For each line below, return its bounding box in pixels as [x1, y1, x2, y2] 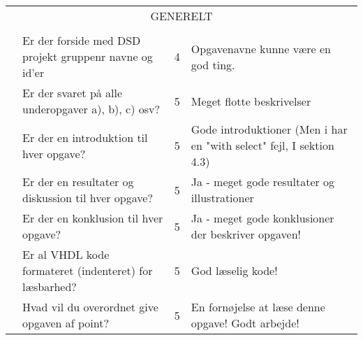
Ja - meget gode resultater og [191, 173, 335, 190]
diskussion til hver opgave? [22, 190, 153, 206]
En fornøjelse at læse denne [191, 299, 325, 315]
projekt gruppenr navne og [22, 48, 153, 64]
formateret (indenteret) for [22, 262, 153, 278]
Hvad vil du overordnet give [22, 299, 158, 315]
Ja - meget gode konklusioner [191, 210, 334, 226]
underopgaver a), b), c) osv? [22, 101, 161, 117]
